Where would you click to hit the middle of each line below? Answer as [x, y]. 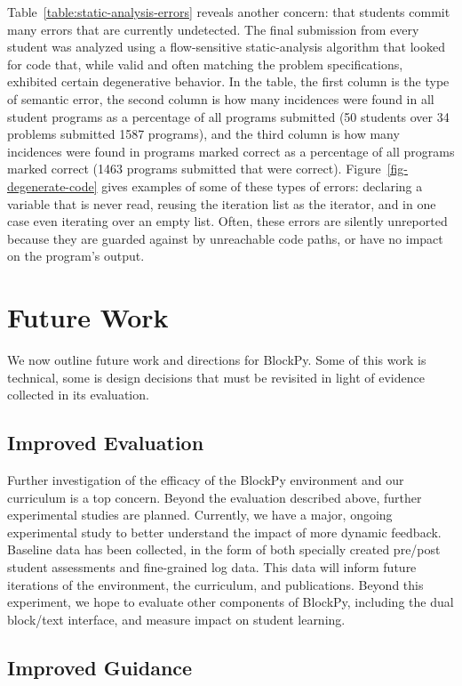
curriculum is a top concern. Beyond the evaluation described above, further [215, 497]
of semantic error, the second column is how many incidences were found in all [221, 98]
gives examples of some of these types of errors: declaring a [262, 186]
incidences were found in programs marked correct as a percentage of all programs [231, 151]
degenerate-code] [52, 186]
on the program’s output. [76, 256]
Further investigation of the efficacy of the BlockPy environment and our [206, 480]
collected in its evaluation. [78, 395]
